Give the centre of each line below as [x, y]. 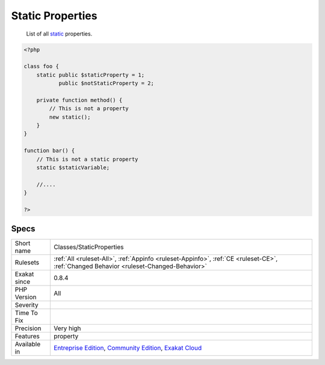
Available [28, 345]
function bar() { [49, 151]
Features [27, 336]
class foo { [42, 67]
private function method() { [79, 100]
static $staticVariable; [73, 168]
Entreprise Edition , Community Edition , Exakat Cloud [128, 348]
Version [26, 297]
